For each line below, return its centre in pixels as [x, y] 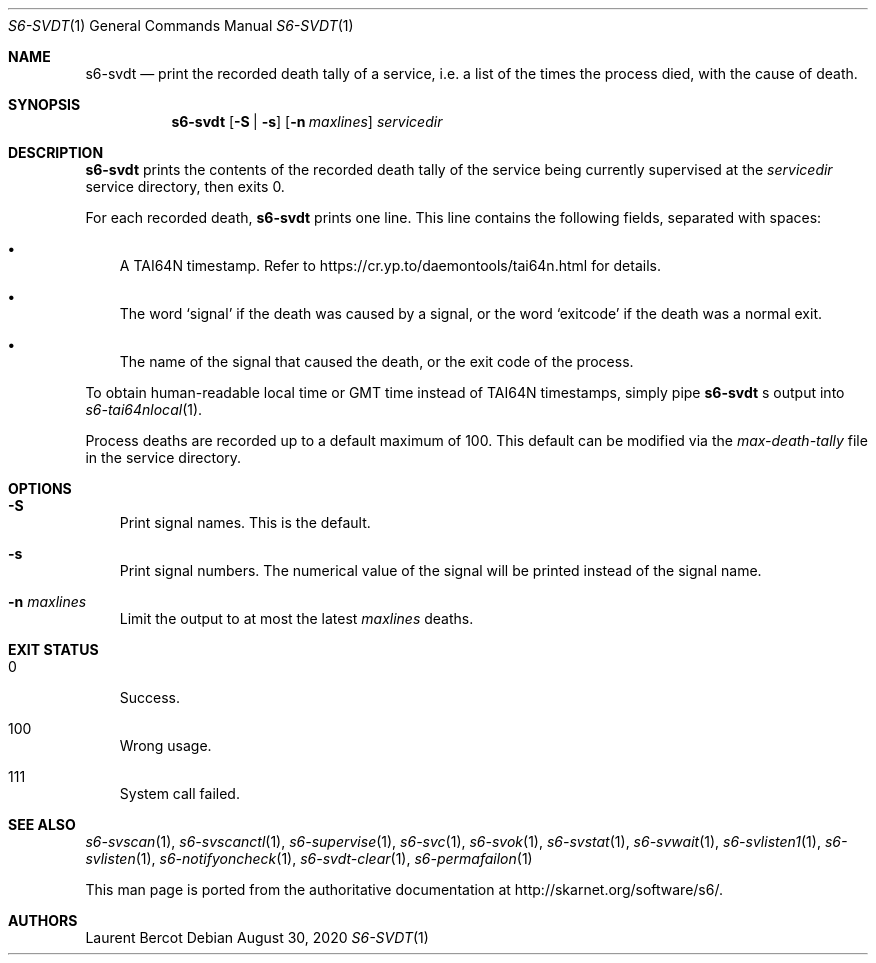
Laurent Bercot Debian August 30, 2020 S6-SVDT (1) [257, 937]
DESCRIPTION [56, 152]
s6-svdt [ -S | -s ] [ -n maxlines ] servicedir [307, 121]
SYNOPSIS [44, 104]
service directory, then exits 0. [185, 186]
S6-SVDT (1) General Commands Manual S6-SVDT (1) [181, 25]
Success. [150, 697]
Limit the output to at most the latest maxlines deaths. [296, 618]
